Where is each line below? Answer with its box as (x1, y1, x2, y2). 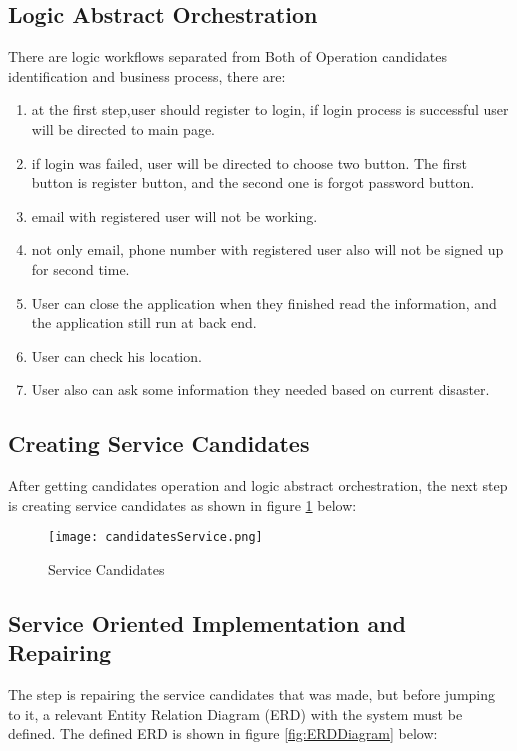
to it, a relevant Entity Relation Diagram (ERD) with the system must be (8, 703, 463, 724)
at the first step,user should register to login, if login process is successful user (31, 99, 509, 120)
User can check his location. (31, 345, 202, 366)
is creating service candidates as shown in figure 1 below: (8, 494, 357, 515)
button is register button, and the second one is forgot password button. (31, 172, 475, 193)
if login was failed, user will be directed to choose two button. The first (31, 152, 467, 173)
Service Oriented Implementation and (8, 607, 406, 638)
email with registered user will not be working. (31, 205, 318, 226)
